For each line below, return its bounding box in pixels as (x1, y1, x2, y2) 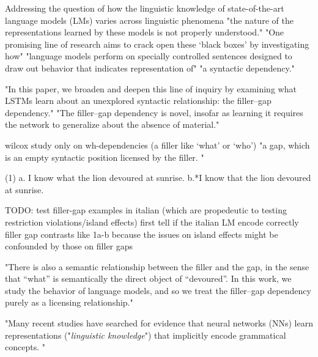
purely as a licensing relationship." (5, 296, 133, 309)
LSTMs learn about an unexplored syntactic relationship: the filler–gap (5, 94, 272, 107)
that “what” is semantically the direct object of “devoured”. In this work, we (5, 272, 292, 285)
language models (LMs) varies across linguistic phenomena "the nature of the (5, 13, 294, 26)
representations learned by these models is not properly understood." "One (5, 26, 284, 39)
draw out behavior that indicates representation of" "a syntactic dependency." (5, 61, 295, 74)
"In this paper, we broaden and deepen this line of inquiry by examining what (5, 82, 297, 95)
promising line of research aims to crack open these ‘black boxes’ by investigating (5, 37, 309, 50)
